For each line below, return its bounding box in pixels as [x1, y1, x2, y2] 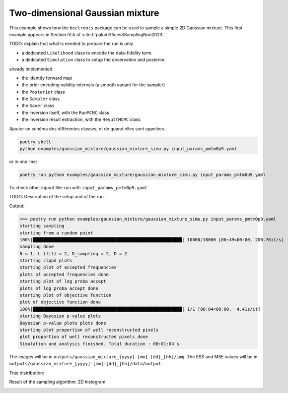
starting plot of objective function [19, 292, 112, 298]
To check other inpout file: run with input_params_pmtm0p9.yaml [9, 184, 147, 190]
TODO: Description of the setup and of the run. [9, 194, 105, 200]
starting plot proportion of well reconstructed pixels [19, 327, 159, 333]
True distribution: [9, 370, 45, 376]
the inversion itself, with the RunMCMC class [21, 110, 109, 115]
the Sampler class [21, 96, 60, 102]
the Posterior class [21, 89, 65, 95]
